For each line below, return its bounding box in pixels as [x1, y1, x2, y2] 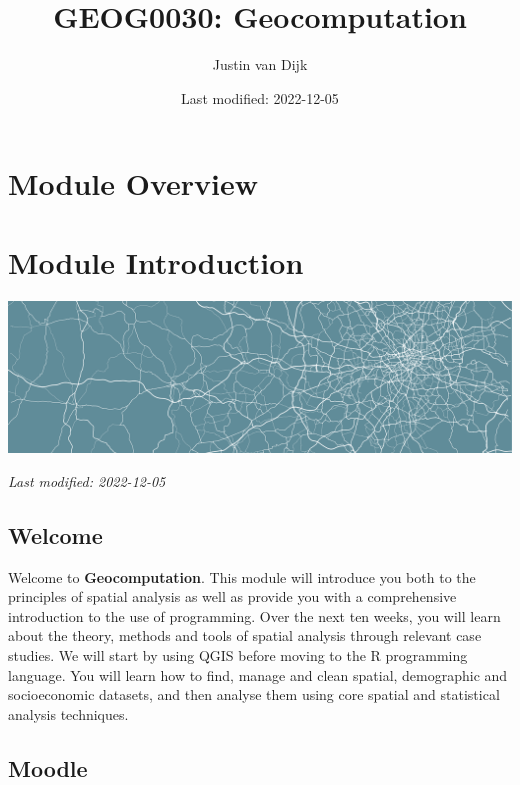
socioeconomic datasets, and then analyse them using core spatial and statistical [8, 684, 500, 705]
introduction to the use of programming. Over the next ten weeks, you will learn [8, 605, 501, 626]
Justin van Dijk [212, 54, 308, 75]
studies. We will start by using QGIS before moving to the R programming [8, 644, 468, 665]
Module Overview [8, 163, 259, 204]
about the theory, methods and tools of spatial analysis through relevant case [8, 625, 482, 646]
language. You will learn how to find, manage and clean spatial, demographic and [8, 664, 508, 685]
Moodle [8, 752, 88, 783]
